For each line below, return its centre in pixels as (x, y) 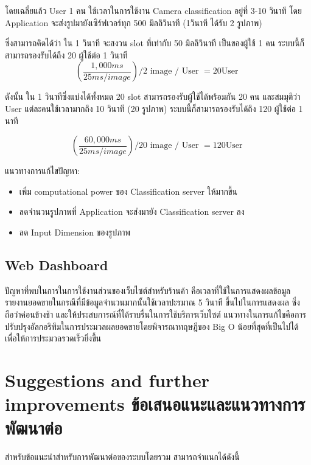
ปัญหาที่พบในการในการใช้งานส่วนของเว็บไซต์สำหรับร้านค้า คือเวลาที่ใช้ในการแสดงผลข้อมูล (148, 290)
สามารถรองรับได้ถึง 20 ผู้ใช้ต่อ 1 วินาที (66, 54)
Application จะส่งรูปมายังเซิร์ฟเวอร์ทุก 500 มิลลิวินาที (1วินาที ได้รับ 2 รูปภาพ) (134, 22)
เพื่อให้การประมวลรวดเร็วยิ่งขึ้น (53, 338)
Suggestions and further (107, 379)
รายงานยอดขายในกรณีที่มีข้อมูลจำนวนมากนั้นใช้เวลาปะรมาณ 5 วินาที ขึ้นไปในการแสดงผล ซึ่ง (152, 302)
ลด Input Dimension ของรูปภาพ (75, 232)
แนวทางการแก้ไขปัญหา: (42, 171)
